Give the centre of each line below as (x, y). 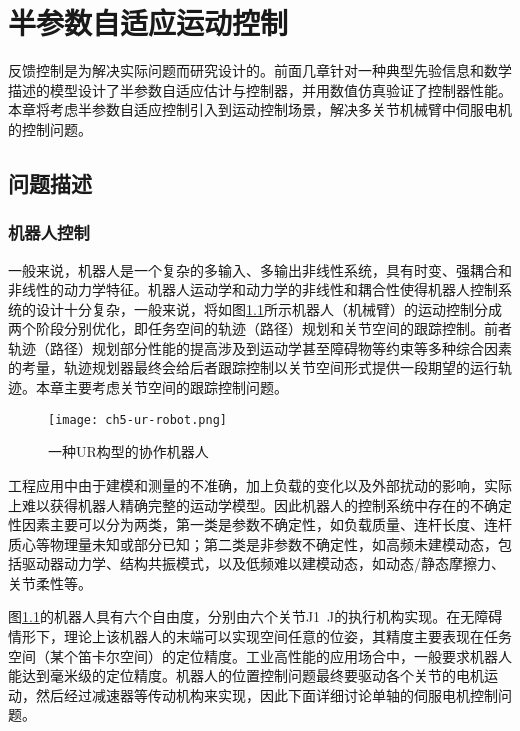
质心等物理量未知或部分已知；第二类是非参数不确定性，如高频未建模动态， (253, 543)
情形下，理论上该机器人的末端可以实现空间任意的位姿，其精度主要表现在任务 (260, 636)
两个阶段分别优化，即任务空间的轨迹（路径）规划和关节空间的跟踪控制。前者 (260, 328)
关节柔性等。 (50, 582)
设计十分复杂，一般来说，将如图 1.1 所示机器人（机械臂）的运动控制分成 (268, 308)
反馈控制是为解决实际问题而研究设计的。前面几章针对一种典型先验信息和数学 (260, 70)
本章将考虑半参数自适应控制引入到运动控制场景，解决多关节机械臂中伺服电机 (260, 109)
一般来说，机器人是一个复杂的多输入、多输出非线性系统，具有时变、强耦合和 (260, 269)
